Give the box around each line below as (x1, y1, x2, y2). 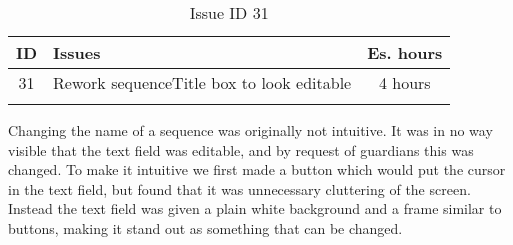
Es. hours (367, 41, 443, 64)
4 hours (378, 71, 431, 94)
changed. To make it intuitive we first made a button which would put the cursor (8, 159, 506, 180)
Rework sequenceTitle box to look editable (53, 71, 352, 94)
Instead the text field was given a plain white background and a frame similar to (8, 198, 502, 219)
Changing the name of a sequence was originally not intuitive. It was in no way (8, 120, 493, 140)
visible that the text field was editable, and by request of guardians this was (8, 139, 474, 160)
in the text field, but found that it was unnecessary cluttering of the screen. (8, 178, 471, 199)
